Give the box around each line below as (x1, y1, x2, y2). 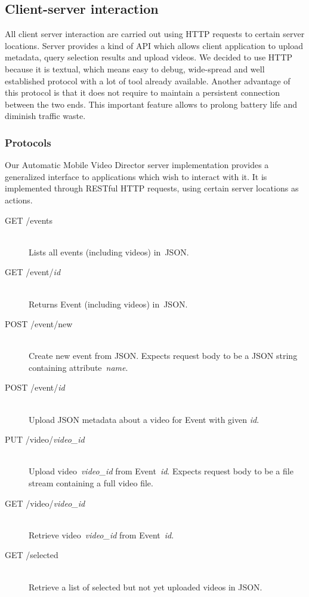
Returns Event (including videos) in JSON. (29, 297, 188, 310)
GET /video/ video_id (5, 497, 85, 509)
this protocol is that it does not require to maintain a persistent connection (5, 86, 280, 99)
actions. (5, 193, 33, 206)
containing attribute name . (29, 361, 128, 373)
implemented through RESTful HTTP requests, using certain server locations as (5, 182, 299, 194)
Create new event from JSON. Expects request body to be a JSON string (29, 349, 298, 362)
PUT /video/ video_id (5, 433, 85, 446)
